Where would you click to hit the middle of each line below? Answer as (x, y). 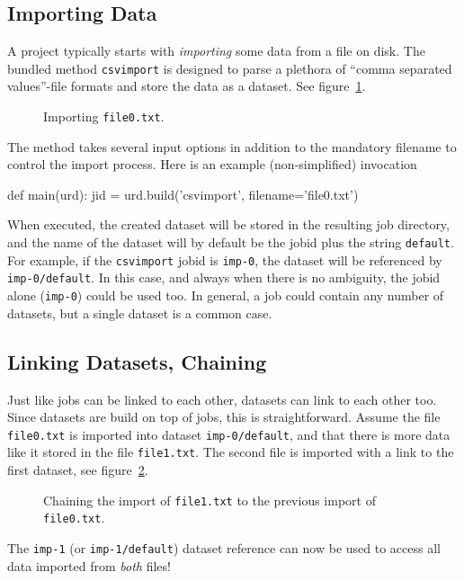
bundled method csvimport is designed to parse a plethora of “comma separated (230, 68)
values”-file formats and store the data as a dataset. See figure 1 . (187, 86)
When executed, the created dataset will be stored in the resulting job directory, (228, 224)
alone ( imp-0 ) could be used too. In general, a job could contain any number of (226, 295)
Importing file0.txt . (104, 116)
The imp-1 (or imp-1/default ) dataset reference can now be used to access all (224, 547)
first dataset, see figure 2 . (78, 469)
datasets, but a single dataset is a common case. (140, 313)
